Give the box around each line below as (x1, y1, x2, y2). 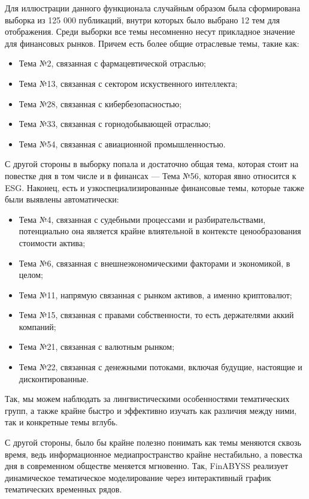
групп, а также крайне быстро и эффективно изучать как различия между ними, (5, 404, 297, 416)
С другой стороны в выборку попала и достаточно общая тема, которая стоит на (5, 158, 299, 170)
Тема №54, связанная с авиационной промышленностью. (19, 137, 226, 150)
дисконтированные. (19, 372, 89, 385)
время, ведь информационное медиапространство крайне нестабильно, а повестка (5, 447, 302, 460)
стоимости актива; (19, 236, 86, 249)
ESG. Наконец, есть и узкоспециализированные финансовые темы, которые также (5, 181, 304, 193)
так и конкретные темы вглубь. (5, 416, 118, 428)
